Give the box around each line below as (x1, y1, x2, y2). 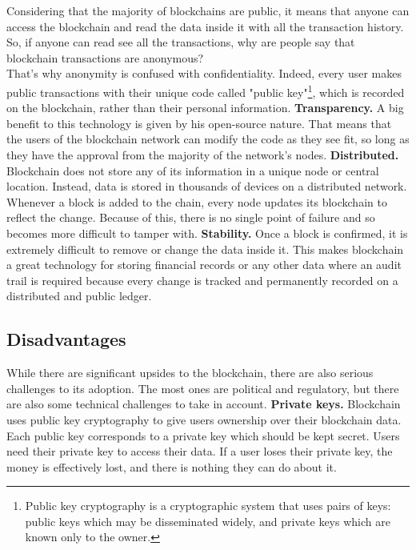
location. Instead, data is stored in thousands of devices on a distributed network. (6, 178, 407, 195)
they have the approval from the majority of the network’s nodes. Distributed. (6, 147, 399, 163)
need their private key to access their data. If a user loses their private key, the (6, 443, 393, 460)
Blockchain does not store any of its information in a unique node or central (6, 162, 379, 179)
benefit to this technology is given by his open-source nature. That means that (6, 114, 392, 131)
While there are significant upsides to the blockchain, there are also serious (6, 364, 374, 381)
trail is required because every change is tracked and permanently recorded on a (6, 271, 398, 288)
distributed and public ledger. (6, 287, 152, 304)
